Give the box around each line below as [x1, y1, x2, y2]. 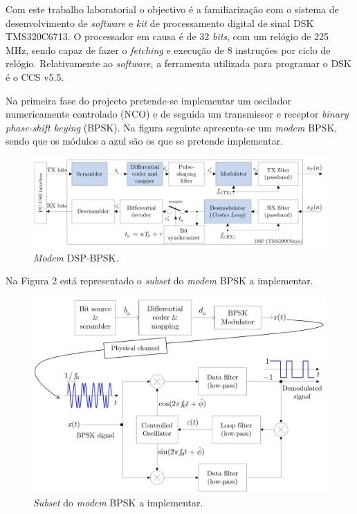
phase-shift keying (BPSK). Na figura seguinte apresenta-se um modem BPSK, [6, 120, 338, 134]
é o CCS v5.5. [6, 69, 64, 84]
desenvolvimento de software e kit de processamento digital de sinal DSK [6, 15, 314, 30]
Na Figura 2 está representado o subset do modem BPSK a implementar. [6, 273, 313, 288]
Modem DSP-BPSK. [33, 250, 119, 264]
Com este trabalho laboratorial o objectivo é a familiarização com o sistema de [6, 2, 339, 16]
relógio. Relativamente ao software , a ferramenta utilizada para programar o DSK [6, 56, 351, 71]
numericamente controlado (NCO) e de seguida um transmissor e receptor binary [6, 107, 349, 121]
